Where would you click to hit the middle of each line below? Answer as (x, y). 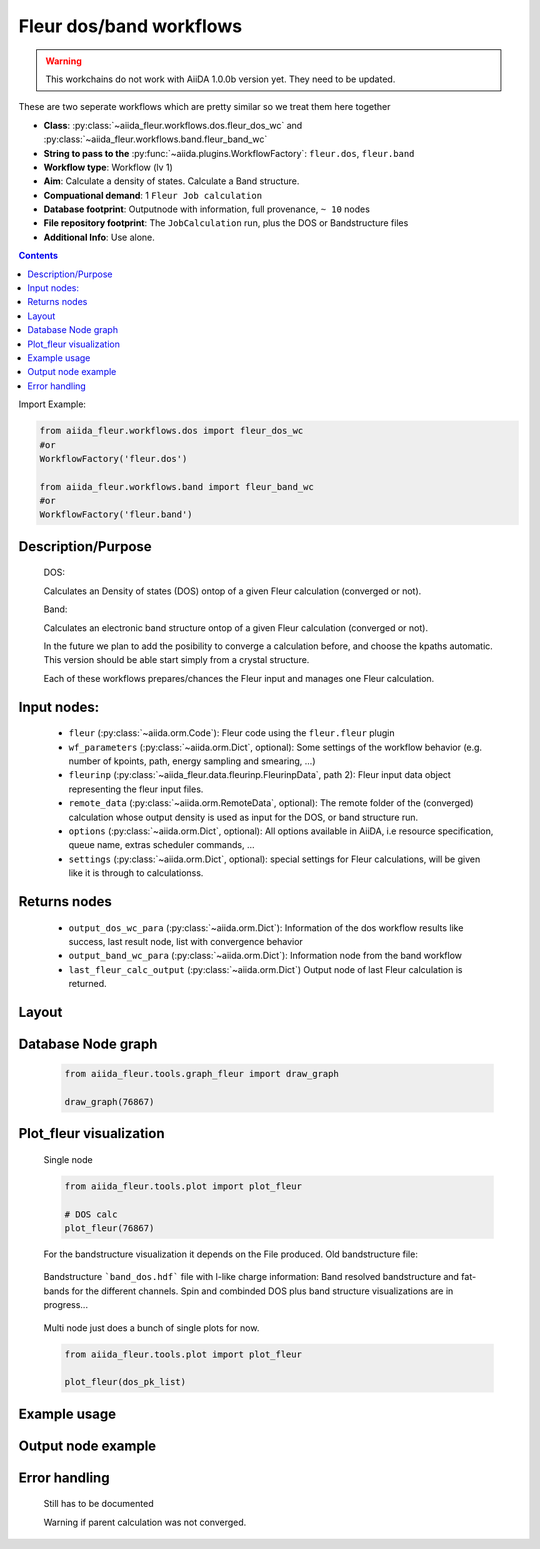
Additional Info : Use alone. (99, 237)
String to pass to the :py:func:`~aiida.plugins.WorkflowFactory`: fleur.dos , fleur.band (229, 153)
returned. (87, 984)
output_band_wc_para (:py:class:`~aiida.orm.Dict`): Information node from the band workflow (265, 956)
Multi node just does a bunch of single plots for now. (151, 1327)
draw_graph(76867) (109, 1101)
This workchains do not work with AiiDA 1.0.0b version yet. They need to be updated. (220, 79)
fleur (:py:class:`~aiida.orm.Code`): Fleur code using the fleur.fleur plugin (231, 733)
